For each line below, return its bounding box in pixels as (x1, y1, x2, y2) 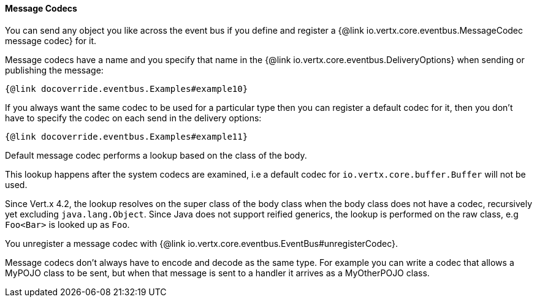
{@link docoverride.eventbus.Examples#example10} (5, 83, 248, 94)
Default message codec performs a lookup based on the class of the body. (5, 149, 307, 160)
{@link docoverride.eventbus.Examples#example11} (5, 131, 248, 142)
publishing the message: (5, 64, 104, 75)
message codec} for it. (5, 35, 97, 46)
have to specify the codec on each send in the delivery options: (5, 112, 262, 123)
